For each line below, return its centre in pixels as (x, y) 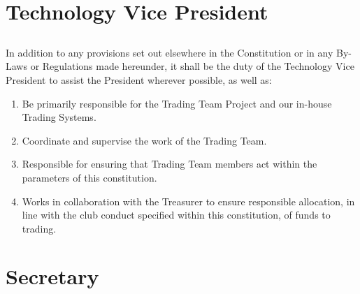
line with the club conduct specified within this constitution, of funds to (176, 215)
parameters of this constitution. (89, 177)
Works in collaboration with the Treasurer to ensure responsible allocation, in (188, 201)
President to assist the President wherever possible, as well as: (139, 79)
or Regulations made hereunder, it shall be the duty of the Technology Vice (192, 66)
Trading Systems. (59, 117)
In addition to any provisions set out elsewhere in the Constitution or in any (170, 52)
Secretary (52, 276)
